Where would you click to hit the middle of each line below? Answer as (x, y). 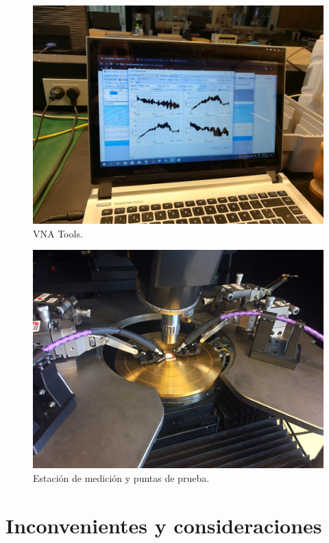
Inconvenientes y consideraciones (164, 525)
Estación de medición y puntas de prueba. (121, 477)
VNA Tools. (58, 233)
